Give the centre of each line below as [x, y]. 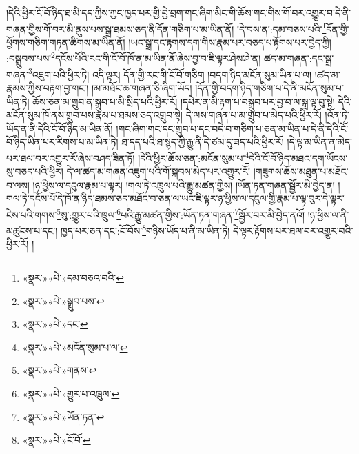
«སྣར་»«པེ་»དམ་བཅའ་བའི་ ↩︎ [73, 278]
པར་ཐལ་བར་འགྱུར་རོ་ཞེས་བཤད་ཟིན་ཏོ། [71, 158]
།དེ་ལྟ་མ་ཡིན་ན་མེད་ [319, 142]
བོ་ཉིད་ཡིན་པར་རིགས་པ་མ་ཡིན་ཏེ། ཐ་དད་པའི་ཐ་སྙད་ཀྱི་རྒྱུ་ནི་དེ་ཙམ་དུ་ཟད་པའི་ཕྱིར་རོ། [145, 142]
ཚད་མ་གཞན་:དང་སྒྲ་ [299, 58]
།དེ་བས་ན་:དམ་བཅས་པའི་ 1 [281, 28]
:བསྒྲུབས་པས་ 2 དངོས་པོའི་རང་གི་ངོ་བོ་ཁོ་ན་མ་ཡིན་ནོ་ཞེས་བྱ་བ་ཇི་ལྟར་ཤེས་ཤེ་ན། [134, 57]
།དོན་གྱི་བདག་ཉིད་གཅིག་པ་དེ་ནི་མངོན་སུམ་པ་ [269, 87]
